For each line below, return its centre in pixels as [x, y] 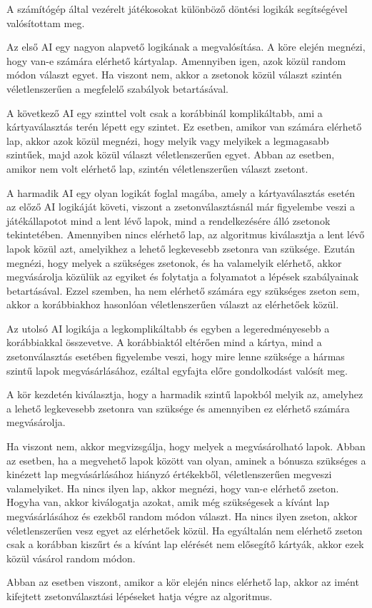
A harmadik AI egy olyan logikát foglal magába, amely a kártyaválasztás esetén [181, 192]
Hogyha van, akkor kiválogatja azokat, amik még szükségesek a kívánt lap [168, 502]
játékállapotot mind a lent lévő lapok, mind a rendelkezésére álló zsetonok [169, 220]
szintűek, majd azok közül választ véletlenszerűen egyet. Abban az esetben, [171, 154]
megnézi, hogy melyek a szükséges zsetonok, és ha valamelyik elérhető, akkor [174, 262]
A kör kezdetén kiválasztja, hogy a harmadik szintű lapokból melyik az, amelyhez [185, 394]
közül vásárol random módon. [71, 558]
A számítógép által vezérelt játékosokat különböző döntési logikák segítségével [177, 9]
